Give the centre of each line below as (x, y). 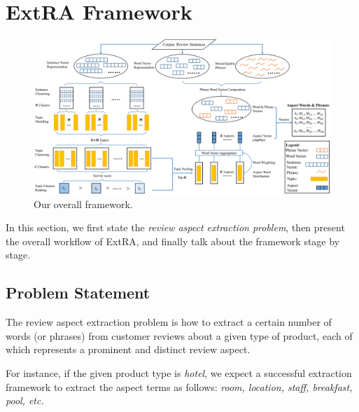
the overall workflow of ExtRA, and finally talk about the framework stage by (173, 241)
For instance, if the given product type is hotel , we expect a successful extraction (179, 373)
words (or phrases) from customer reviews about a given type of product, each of (179, 335)
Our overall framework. (83, 204)
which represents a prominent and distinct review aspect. (128, 349)
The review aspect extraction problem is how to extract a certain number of (169, 322)
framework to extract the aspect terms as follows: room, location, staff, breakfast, (179, 386)
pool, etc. (25, 400)
